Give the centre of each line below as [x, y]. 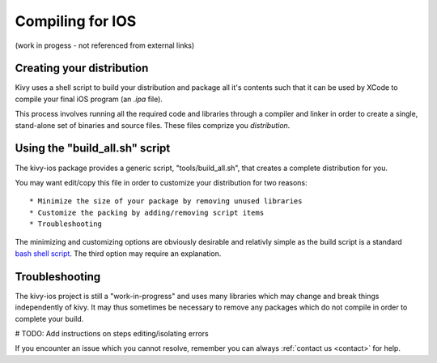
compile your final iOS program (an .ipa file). [89, 99]
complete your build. [49, 318]
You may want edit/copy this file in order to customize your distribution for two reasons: [161, 182]
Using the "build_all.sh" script [93, 149]
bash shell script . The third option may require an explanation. [118, 253]
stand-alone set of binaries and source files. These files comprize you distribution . [153, 125]
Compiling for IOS [76, 21]
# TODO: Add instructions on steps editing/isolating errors [112, 333]
